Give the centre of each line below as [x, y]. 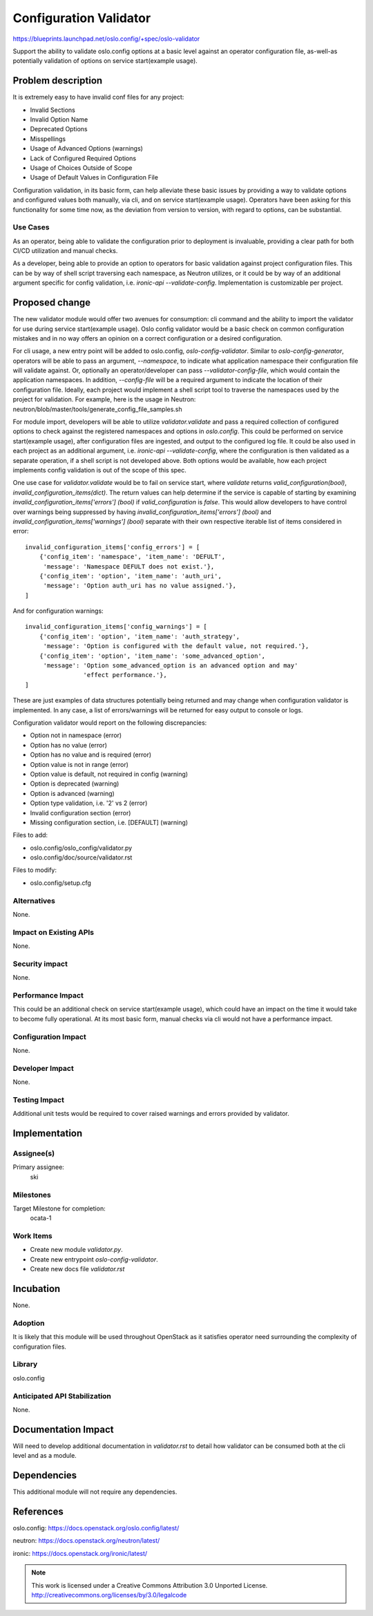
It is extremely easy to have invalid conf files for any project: [98, 97]
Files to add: [30, 835]
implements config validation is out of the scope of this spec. [99, 470]
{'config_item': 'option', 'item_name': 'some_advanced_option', [152, 656]
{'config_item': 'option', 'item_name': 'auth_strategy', [140, 636]
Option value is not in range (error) [79, 764]
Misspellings [48, 139]
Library [25, 1365]
